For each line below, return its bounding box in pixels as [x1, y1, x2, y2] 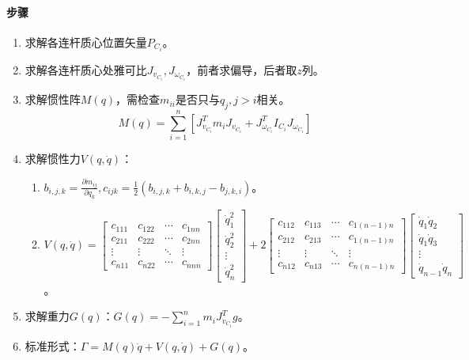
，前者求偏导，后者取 [186, 61, 297, 78]
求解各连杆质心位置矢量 [25, 33, 147, 50]
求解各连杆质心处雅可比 [25, 61, 147, 78]
